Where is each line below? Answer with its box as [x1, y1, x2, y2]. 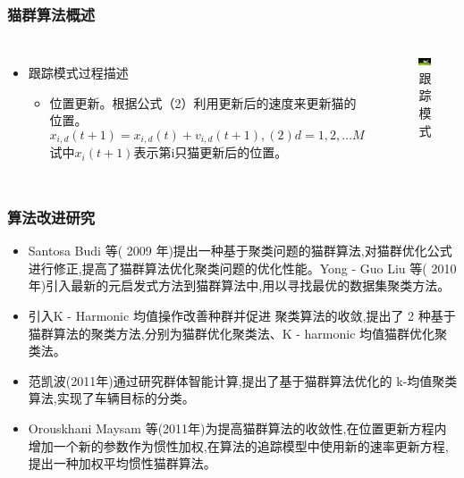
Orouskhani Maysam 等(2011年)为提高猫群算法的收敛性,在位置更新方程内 [28, 419, 447, 438]
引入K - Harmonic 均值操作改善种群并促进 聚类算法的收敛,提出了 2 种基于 [28, 306, 456, 325]
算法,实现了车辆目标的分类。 [28, 389, 195, 407]
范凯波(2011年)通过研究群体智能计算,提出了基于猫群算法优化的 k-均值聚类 [28, 371, 458, 390]
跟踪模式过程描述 [28, 63, 129, 82]
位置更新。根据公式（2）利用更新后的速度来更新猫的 [49, 93, 357, 112]
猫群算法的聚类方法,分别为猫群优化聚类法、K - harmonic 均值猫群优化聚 [28, 323, 448, 342]
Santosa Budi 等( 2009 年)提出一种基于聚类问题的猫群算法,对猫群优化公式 [28, 241, 452, 260]
